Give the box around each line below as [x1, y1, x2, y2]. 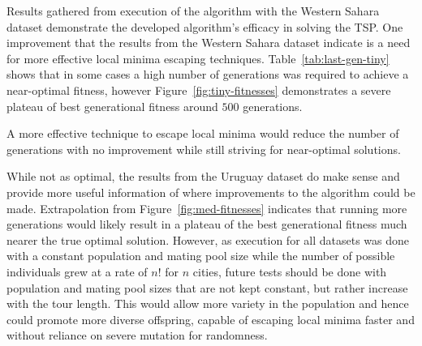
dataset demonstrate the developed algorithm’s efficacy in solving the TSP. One [6, 18, 403, 35]
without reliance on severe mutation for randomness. [6, 327, 268, 344]
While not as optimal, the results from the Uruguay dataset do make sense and [6, 168, 400, 185]
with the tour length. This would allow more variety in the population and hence [6, 295, 409, 312]
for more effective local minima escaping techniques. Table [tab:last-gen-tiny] [6, 49, 390, 66]
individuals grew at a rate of [6, 263, 148, 280]
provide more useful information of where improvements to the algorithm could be [6, 183, 416, 200]
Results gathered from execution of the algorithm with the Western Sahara [6, 2, 380, 19]
